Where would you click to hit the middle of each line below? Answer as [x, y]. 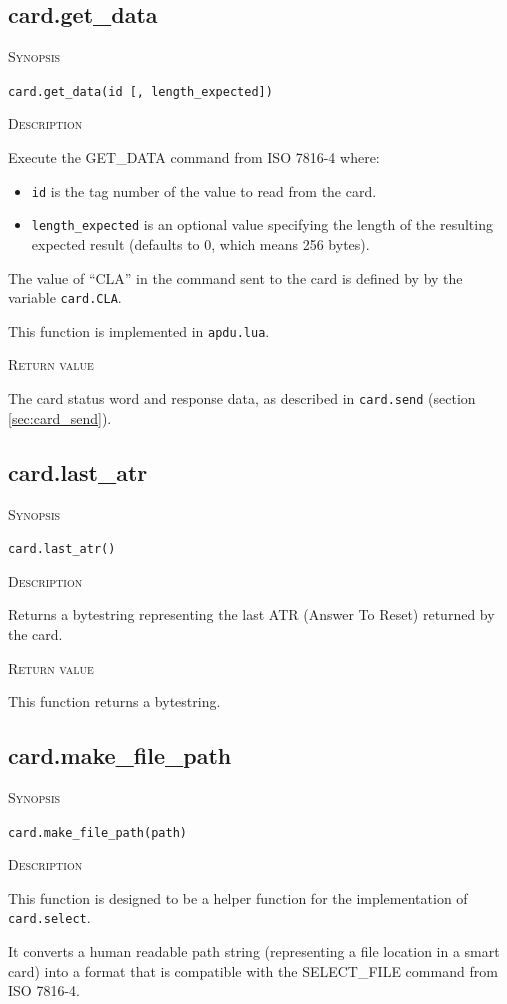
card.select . [49, 917]
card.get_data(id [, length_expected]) [140, 91]
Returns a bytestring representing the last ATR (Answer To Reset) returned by [251, 614]
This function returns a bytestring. [114, 701]
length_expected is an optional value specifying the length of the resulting [262, 224]
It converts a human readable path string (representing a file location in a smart [254, 951]
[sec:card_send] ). [60, 417]
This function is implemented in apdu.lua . [139, 330]
